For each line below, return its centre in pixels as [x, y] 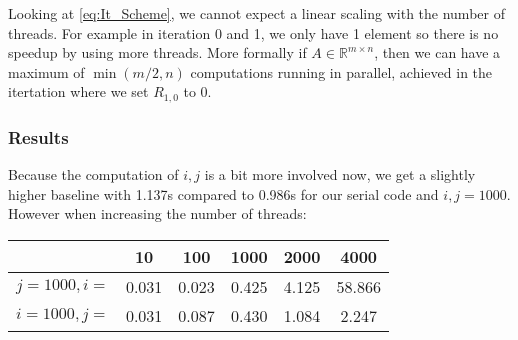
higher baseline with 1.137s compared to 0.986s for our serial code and [223, 193]
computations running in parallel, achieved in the [341, 71]
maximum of [46, 71]
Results [38, 136]
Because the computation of [93, 174]
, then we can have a [437, 52]
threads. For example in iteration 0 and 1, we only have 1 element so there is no [253, 32]
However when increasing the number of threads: [157, 213]
